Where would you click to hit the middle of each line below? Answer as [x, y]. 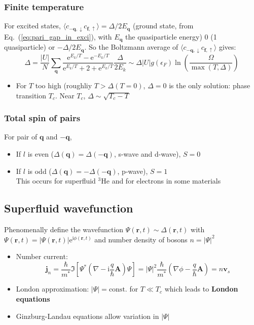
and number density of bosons [141, 239]
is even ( [41, 154]
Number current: [42, 256]
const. [118, 290]
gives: [227, 47]
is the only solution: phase [210, 85]
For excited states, [32, 26]
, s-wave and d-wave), [147, 154]
